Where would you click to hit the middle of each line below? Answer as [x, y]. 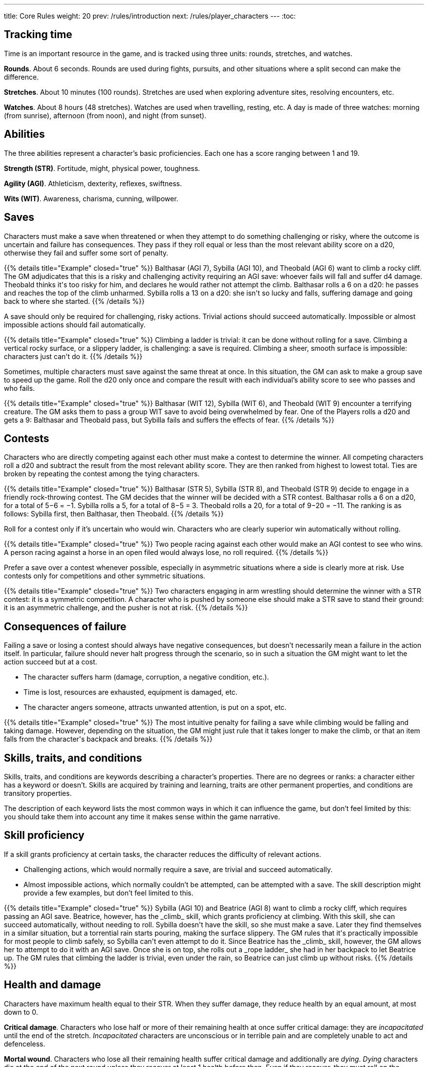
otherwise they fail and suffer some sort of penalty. [86, 253]
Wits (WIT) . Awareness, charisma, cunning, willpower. [91, 198]
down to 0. [21, 1012]
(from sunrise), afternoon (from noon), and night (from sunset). [105, 115]
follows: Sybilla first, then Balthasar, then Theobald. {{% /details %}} [114, 514]
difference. [21, 77]
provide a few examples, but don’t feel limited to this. [108, 893]
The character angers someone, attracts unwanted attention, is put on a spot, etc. [155, 707]
